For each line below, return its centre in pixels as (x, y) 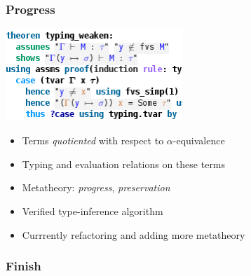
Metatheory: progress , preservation (96, 187)
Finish (23, 266)
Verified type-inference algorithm (93, 211)
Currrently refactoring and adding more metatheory (134, 234)
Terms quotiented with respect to (93, 140)
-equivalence (199, 140)
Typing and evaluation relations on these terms (124, 164)
